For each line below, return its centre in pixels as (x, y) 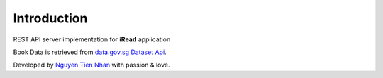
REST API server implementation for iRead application (92, 39)
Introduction (50, 18)
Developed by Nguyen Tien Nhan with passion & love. (91, 65)
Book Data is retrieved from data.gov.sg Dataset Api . (90, 52)
